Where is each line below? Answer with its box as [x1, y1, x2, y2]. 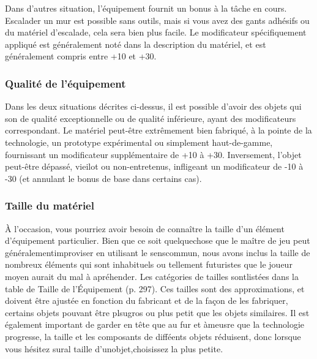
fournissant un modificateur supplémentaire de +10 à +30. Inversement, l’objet [5, 148, 302, 161]
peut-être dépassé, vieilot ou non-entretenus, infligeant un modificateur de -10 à [5, 160, 304, 173]
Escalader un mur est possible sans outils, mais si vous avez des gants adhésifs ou [5, 13, 310, 26]
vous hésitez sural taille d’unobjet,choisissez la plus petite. [5, 342, 223, 355]
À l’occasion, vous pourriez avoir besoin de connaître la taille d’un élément [5, 222, 285, 235]
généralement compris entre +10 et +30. [5, 50, 157, 62]
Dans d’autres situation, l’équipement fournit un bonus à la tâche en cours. [5, 2, 287, 14]
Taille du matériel [5, 198, 94, 213]
